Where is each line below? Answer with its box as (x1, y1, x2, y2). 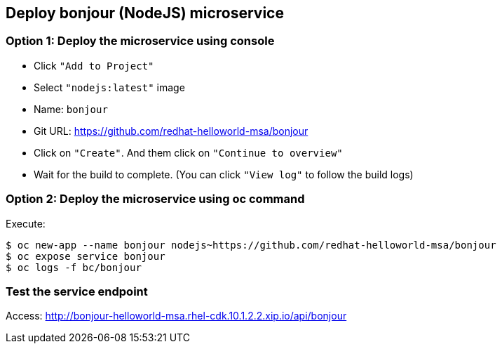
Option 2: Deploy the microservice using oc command (6, 192, 305, 206)
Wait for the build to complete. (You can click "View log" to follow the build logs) (34, 168, 414, 180)
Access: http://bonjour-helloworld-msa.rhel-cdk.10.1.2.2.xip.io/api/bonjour (6, 310, 347, 322)
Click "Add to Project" (34, 59, 154, 72)
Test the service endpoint (6, 284, 148, 298)
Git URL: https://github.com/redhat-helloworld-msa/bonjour (34, 124, 308, 137)
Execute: (6, 217, 46, 230)
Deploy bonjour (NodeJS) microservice (6, 4, 284, 22)
